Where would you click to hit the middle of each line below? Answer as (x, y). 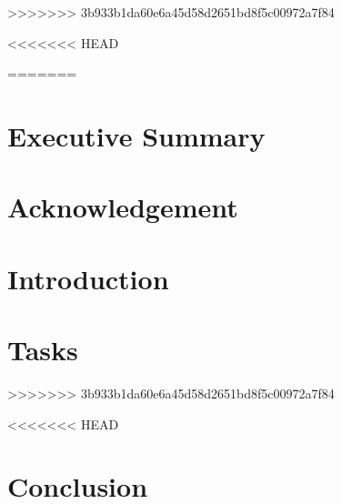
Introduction (88, 278)
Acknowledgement (123, 207)
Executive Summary (136, 135)
